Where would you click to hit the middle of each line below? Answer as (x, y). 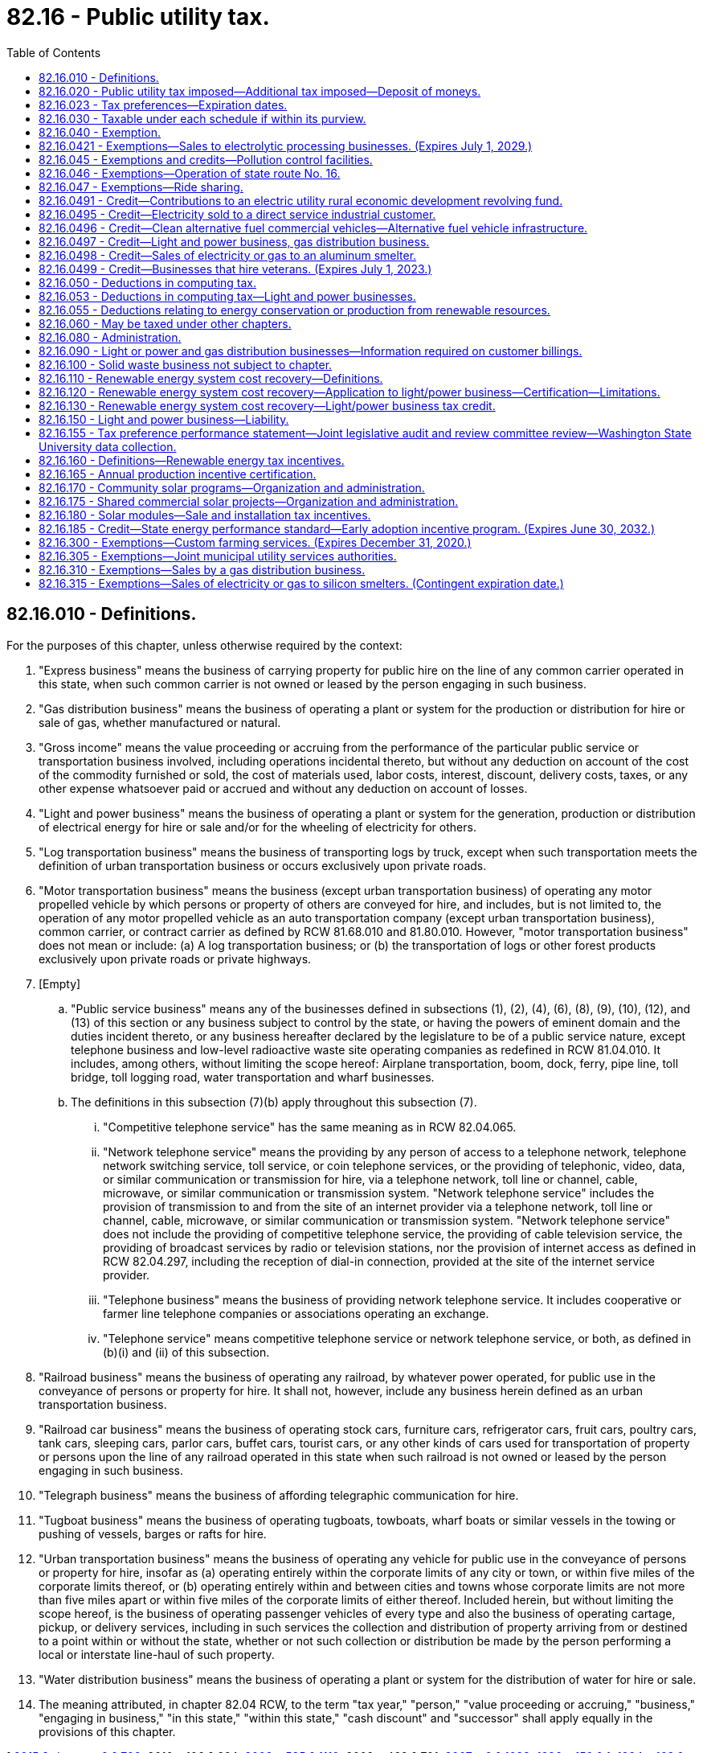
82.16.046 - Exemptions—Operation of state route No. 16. (190, 173)
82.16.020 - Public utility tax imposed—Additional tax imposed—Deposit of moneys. (260, 91)
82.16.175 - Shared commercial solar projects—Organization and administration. (249, 501)
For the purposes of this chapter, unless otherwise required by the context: (204, 645)
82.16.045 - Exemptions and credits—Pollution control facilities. (206, 159)
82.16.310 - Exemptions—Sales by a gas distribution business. (202, 569)
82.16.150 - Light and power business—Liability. (164, 419)
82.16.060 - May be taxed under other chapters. (165, 323)
